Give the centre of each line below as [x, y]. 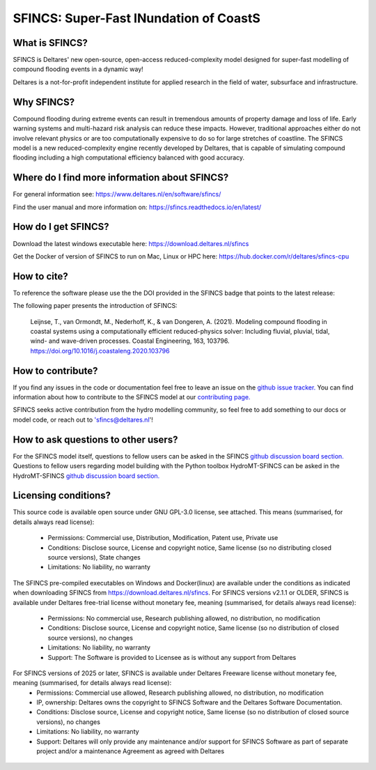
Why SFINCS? [44, 102]
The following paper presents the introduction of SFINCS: [95, 306]
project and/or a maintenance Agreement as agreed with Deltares [131, 751]
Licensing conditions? [62, 496]
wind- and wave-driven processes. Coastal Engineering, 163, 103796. [130, 341]
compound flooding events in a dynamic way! [78, 69]
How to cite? [41, 276]
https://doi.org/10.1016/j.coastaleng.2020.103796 [100, 351]
